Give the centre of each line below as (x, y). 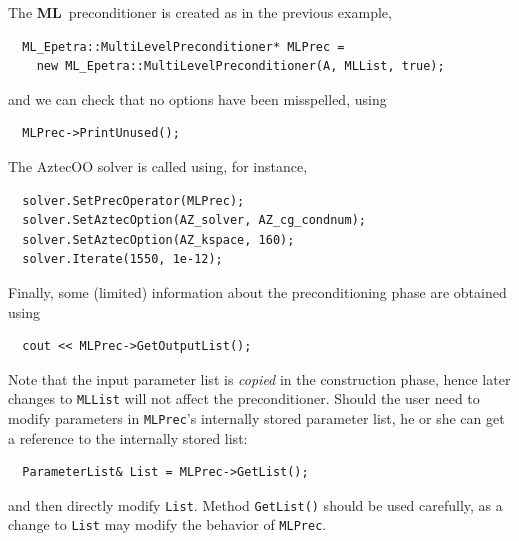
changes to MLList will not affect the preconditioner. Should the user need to (244, 398)
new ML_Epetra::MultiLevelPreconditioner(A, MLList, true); (240, 66)
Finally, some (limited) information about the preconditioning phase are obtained (257, 291)
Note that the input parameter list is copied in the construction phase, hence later (259, 378)
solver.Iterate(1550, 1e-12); (122, 259)
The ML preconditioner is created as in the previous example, (200, 12)
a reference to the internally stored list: (128, 437)
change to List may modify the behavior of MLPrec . (167, 524)
